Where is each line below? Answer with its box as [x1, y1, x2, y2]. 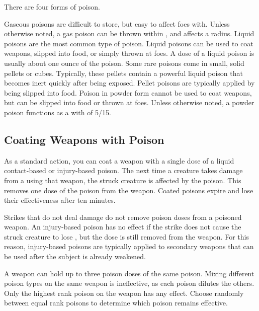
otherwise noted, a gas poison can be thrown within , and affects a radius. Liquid [4, 28, 254, 39]
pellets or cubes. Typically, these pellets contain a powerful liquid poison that [4, 67, 243, 78]
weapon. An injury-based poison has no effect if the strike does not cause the [4, 221, 241, 232]
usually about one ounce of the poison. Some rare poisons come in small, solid [4, 57, 244, 68]
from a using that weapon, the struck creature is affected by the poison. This [4, 175, 241, 185]
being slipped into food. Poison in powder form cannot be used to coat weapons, [4, 87, 252, 98]
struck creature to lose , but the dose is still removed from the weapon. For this [4, 231, 249, 242]
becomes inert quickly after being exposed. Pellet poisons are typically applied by [4, 77, 255, 88]
